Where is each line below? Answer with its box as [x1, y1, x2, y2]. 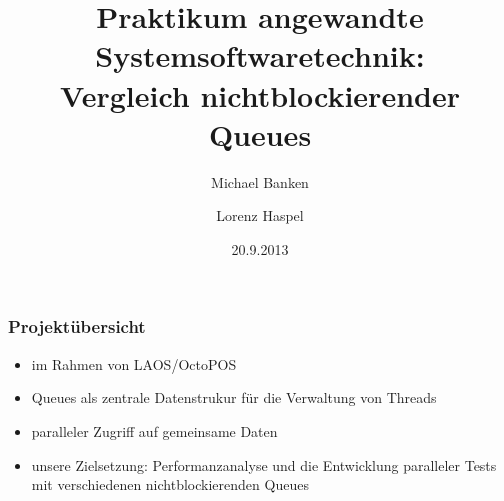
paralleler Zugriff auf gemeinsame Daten [31, 420, 278, 441]
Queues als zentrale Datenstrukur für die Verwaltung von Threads [31, 387, 437, 408]
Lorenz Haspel [216, 205, 304, 226]
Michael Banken [211, 171, 309, 192]
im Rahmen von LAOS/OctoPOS [31, 353, 237, 374]
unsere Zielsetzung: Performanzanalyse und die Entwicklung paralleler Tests [31, 454, 497, 475]
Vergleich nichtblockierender [60, 74, 460, 115]
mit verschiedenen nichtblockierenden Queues [31, 474, 309, 495]
